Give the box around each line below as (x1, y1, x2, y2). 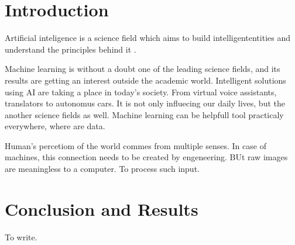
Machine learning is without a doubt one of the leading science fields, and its (5, 63, 280, 75)
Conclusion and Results (5, 196, 198, 220)
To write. (5, 230, 37, 243)
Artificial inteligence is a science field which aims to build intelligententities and (5, 32, 290, 44)
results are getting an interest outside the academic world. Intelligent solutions (5, 74, 286, 86)
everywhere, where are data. (5, 120, 105, 132)
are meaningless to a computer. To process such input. (5, 163, 200, 175)
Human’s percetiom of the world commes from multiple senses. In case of (5, 139, 266, 151)
